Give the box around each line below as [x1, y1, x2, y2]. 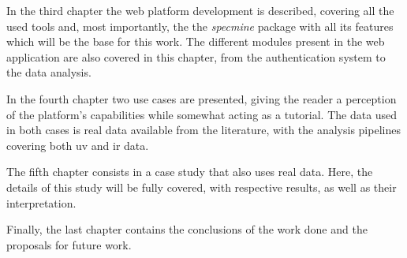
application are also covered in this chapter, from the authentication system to [6, 48, 386, 65]
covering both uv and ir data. [6, 136, 149, 153]
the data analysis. [6, 64, 91, 80]
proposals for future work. [6, 236, 132, 252]
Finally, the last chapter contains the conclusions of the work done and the [6, 221, 368, 237]
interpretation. [6, 194, 77, 211]
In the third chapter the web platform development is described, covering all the [6, 2, 394, 18]
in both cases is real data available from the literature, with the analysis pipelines [6, 122, 401, 138]
